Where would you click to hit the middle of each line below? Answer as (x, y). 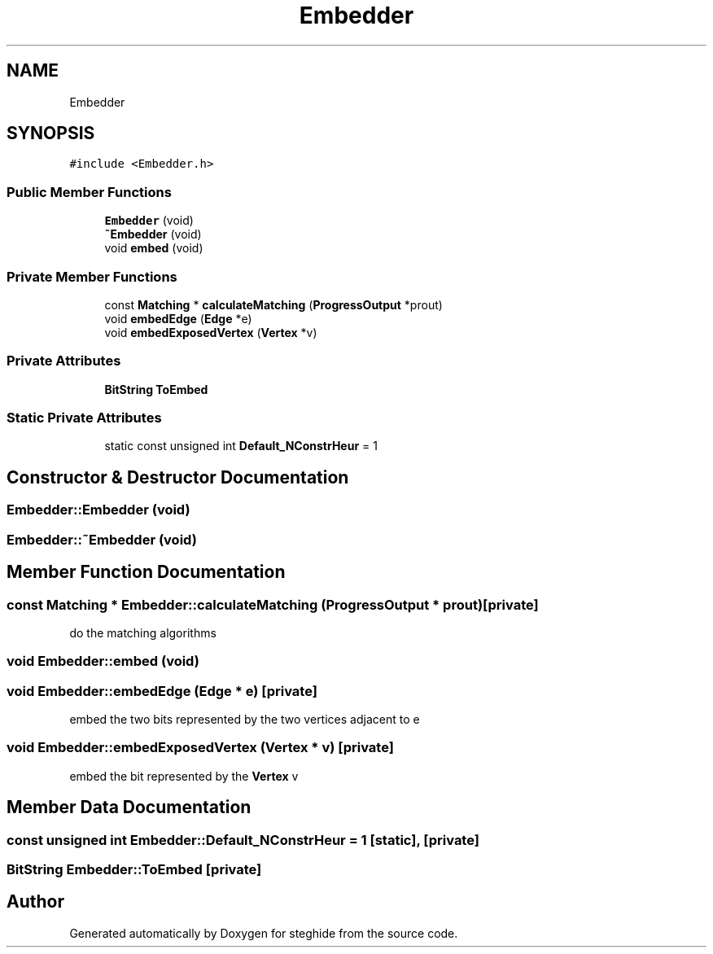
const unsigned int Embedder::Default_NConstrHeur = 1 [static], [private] (243, 840)
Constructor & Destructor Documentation (178, 477)
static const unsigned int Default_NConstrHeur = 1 (241, 446)
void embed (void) (154, 248)
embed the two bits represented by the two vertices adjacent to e (245, 719)
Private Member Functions (92, 276)
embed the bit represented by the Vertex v (184, 776)
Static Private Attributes (84, 418)
